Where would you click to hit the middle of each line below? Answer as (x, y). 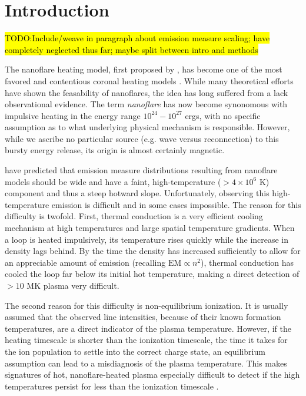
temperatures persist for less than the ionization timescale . (112, 386)
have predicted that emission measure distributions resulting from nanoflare (141, 170)
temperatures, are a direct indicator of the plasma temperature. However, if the (148, 328)
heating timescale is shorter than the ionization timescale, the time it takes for (146, 340)
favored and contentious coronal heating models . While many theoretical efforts (149, 80)
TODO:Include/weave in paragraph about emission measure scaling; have (137, 38)
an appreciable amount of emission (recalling (85, 262)
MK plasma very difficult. (73, 285)
